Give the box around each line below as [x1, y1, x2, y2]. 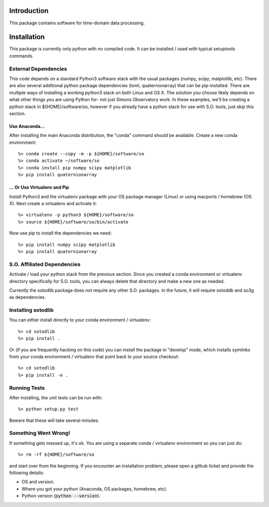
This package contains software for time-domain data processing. [9, 20, 145, 26]
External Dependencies [9, 65, 67, 72]
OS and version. [21, 479, 55, 485]
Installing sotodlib [9, 307, 54, 314]
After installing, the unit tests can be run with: [9, 394, 103, 400]
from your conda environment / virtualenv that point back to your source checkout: [9, 354, 179, 360]
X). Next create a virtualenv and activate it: [9, 201, 97, 207]
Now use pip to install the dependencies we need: [9, 230, 112, 236]
